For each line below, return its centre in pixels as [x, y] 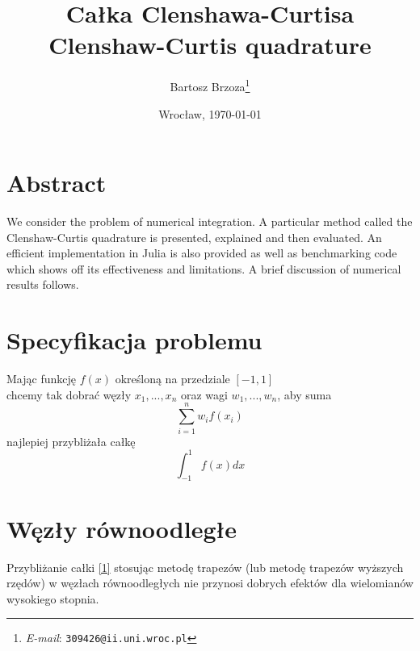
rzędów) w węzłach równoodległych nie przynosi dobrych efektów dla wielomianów [210, 583]
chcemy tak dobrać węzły [69, 394]
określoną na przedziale [172, 379]
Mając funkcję [41, 379]
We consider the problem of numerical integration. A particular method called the [210, 221]
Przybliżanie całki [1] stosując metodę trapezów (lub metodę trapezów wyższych [205, 567]
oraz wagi [204, 394]
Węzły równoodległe [122, 528]
